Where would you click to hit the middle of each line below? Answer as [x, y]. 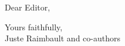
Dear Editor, [28, 7]
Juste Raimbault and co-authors [62, 38]
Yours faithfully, [34, 26]
